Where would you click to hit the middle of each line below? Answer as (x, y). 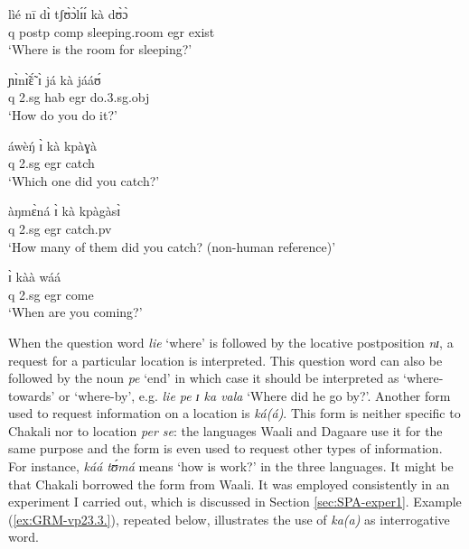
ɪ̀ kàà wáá (35, 277)
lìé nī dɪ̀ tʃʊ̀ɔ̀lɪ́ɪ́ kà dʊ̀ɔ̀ (68, 14)
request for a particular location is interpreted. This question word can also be (225, 360)
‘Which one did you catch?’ (84, 180)
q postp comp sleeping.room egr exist (112, 31)
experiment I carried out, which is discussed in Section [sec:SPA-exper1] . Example (235, 502)
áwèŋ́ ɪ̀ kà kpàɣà (53, 145)
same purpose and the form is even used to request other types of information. (225, 448)
